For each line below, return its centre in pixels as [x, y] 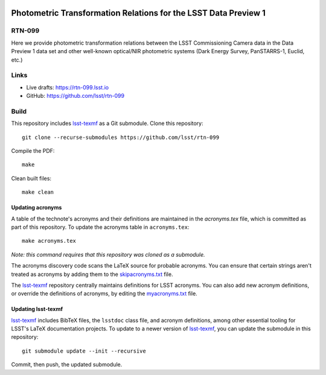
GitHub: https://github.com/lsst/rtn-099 [75, 96]
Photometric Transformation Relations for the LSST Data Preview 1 [138, 13]
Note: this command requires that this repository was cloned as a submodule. [108, 254]
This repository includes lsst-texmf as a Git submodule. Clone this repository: [107, 123]
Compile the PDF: [33, 151]
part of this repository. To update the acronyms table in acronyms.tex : [100, 227]
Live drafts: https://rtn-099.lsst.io [67, 87]
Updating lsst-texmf [37, 309]
